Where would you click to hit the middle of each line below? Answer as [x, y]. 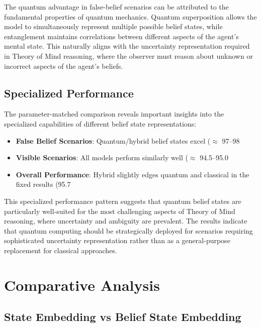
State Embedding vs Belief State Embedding [123, 317]
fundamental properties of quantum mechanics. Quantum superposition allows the [130, 16]
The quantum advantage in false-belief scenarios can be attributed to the [116, 7]
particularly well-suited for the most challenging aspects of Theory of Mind [120, 211]
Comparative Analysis [82, 285]
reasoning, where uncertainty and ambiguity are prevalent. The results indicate [126, 221]
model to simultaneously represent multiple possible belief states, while [113, 26]
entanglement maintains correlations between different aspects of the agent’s [121, 36]
